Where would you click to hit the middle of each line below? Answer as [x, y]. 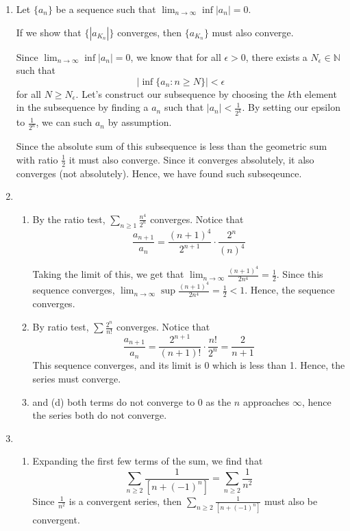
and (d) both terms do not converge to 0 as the [132, 401]
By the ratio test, [69, 219]
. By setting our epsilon [291, 107]
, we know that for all [176, 56]
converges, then [149, 32]
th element [314, 93]
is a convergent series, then [125, 501]
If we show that [49, 32]
